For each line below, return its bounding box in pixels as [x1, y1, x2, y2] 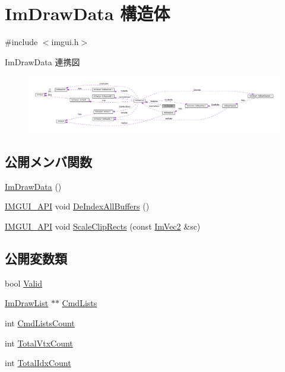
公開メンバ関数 [5, 152, 92, 170]
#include [5, 36, 38, 48]
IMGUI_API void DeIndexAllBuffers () [5, 200, 150, 212]
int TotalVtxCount [5, 336, 73, 349]
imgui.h [51, 36, 79, 48]
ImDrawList [5, 297, 49, 309]
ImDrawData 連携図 [5, 55, 80, 68]
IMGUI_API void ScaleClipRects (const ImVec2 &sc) [5, 220, 201, 232]
